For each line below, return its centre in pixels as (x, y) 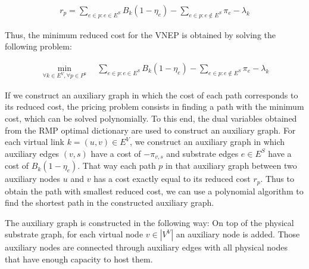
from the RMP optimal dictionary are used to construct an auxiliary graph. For (150, 130)
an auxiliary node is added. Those (238, 234)
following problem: (38, 46)
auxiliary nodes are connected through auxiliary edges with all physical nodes (146, 247)
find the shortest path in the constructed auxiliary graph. (110, 202)
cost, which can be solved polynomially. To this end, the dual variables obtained (151, 118)
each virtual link (35, 142)
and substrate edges (202, 153)
